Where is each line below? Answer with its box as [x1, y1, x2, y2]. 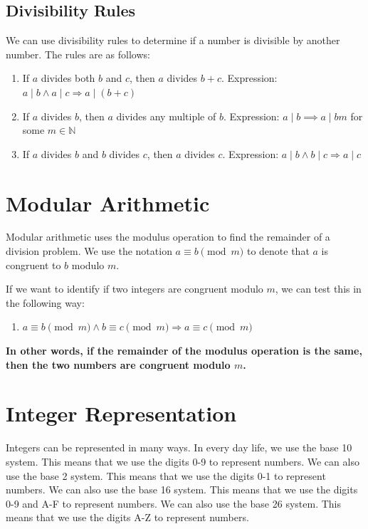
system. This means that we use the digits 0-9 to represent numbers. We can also [6, 454, 359, 468]
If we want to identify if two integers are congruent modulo [6, 281, 263, 296]
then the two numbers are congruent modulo [6, 357, 231, 372]
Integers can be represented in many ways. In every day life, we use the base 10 [6, 440, 352, 455]
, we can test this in [275, 281, 362, 296]
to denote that [246, 243, 310, 258]
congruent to [6, 257, 61, 272]
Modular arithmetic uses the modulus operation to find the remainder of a [6, 229, 330, 244]
